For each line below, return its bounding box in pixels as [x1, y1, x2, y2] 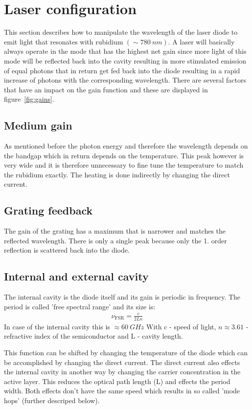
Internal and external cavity [4, 269, 149, 284]
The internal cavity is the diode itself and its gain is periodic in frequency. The [4, 292, 241, 302]
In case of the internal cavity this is [4, 321, 110, 331]
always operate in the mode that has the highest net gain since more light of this [4, 46, 247, 56]
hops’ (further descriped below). [4, 395, 100, 405]
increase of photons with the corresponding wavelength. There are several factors [4, 75, 246, 85]
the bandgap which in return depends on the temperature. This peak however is [4, 150, 244, 160]
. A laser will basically [168, 36, 235, 46]
